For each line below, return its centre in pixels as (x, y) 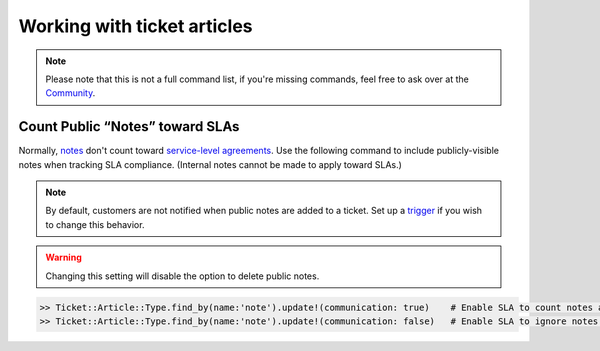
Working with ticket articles (135, 26)
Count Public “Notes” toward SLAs (129, 126)
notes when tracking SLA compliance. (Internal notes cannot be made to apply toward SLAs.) (210, 164)
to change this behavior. (95, 224)
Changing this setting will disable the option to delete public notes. (182, 276)
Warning (63, 257)
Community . (70, 93)
